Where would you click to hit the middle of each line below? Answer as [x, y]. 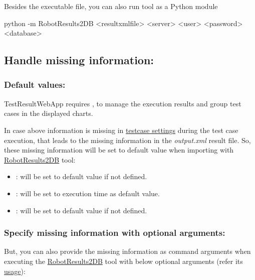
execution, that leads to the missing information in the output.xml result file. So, [127, 140]
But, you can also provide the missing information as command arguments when [127, 251]
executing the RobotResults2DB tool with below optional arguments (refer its [123, 261]
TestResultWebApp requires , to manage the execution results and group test [123, 103]
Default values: [35, 85]
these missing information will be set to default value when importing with [119, 150]
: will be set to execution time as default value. [88, 193]
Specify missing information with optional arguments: [115, 233]
